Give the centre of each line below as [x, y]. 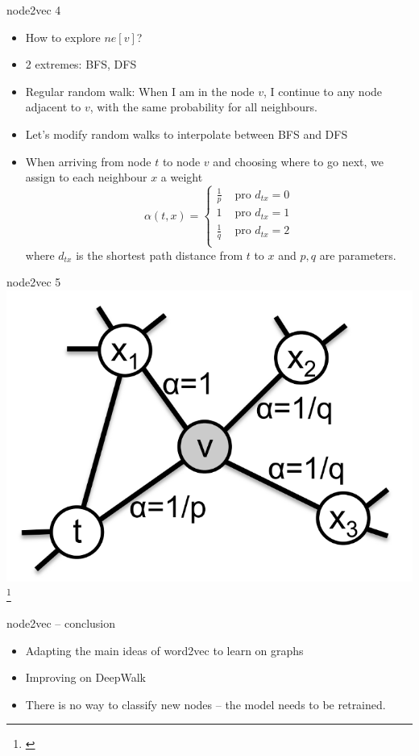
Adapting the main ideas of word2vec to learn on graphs [164, 650]
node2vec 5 [34, 282]
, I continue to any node [323, 91]
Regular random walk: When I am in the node [140, 91]
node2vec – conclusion [61, 623]
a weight [182, 177]
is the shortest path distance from [160, 255]
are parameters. [358, 255]
